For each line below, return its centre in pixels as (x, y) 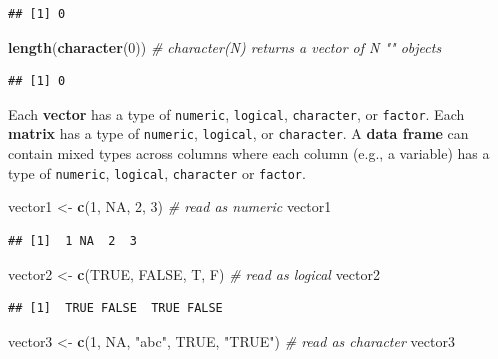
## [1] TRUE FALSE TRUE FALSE (115, 308)
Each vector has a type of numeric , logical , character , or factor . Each (236, 113)
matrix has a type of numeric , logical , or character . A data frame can (238, 133)
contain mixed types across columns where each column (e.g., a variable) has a (249, 153)
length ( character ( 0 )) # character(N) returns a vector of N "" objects (225, 46)
